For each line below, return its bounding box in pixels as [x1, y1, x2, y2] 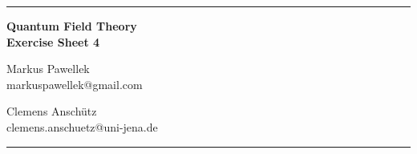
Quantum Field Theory [6, 18, 137, 34]
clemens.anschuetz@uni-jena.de [6, 118, 158, 135]
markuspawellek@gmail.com [6, 75, 143, 92]
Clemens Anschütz [6, 103, 97, 120]
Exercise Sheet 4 [6, 33, 100, 50]
